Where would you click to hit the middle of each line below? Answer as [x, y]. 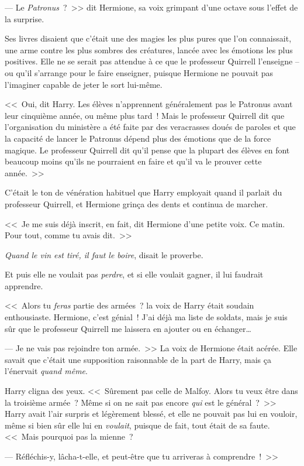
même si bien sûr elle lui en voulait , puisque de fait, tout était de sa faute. [137, 425]
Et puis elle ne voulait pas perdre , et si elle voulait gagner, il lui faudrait [134, 274]
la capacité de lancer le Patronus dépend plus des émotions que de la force [138, 138]
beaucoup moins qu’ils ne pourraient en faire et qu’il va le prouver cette [133, 161]
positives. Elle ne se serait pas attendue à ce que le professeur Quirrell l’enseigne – [152, 61]
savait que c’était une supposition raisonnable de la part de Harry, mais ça [138, 359]
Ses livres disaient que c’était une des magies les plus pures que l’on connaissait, [148, 38]
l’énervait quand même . [46, 371]
